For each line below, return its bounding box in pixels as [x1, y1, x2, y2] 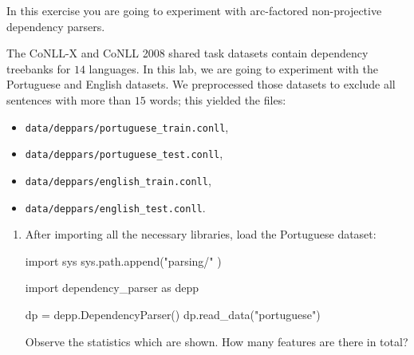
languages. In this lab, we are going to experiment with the [89, 60, 378, 77]
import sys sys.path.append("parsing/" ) [25, 252, 222, 269]
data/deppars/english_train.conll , [25, 172, 211, 188]
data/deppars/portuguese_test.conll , [25, 145, 223, 162]
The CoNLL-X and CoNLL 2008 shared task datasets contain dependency [6, 45, 369, 61]
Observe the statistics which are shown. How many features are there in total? [25, 333, 408, 349]
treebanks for [6, 60, 71, 77]
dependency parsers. [6, 18, 105, 34]
